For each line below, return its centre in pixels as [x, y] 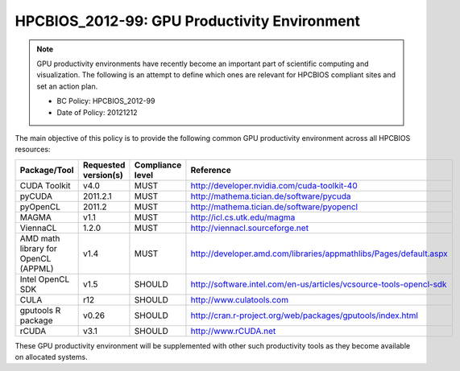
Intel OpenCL [45, 279]
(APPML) [37, 268]
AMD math [40, 238]
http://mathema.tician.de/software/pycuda [271, 196]
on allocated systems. [51, 357]
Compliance [158, 165]
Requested [104, 165]
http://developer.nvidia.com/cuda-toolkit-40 [274, 185]
